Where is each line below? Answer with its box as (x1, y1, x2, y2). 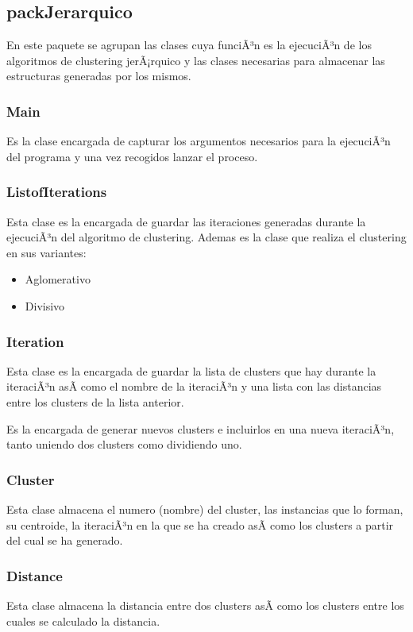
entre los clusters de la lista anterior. (6, 393, 184, 410)
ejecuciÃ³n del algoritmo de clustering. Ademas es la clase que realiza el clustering (6, 229, 407, 245)
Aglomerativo (25, 271, 91, 287)
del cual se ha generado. (6, 532, 123, 549)
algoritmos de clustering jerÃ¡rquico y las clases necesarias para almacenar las (6, 52, 385, 68)
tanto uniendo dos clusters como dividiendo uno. (6, 436, 242, 453)
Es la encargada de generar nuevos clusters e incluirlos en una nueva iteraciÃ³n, (6, 420, 395, 437)
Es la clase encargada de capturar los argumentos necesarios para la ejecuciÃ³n (6, 133, 391, 149)
